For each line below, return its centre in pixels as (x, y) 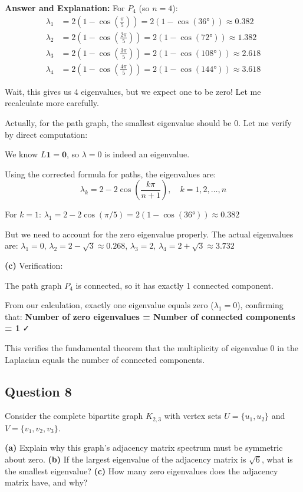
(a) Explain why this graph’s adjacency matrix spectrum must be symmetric (144, 448)
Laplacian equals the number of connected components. (105, 359)
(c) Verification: (34, 265)
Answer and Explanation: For (65, 8)
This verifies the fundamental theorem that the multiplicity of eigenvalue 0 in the (152, 348)
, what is (277, 459)
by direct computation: (46, 134)
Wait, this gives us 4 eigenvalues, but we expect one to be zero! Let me (133, 91)
